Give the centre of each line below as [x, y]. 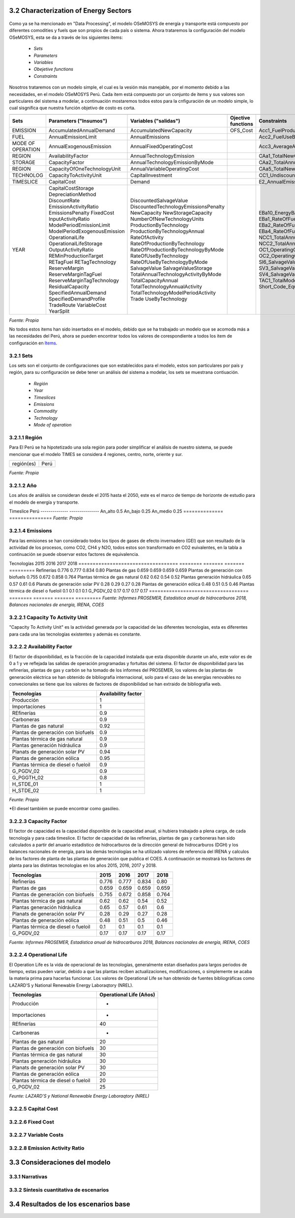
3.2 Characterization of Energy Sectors [70, 11]
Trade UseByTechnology [159, 299]
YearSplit [59, 311]
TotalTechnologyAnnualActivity [166, 286]
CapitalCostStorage [71, 188]
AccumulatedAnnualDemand [82, 130]
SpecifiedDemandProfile [77, 299]
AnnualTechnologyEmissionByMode [172, 162]
